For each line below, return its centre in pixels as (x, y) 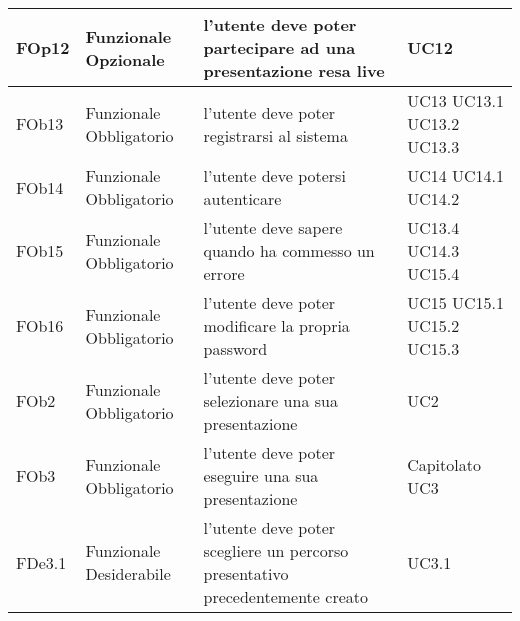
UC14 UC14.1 (456, 175)
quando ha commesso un (289, 250)
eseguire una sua (261, 475)
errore (224, 273)
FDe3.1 (41, 562)
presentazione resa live (294, 70)
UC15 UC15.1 (456, 302)
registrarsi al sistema (275, 135)
